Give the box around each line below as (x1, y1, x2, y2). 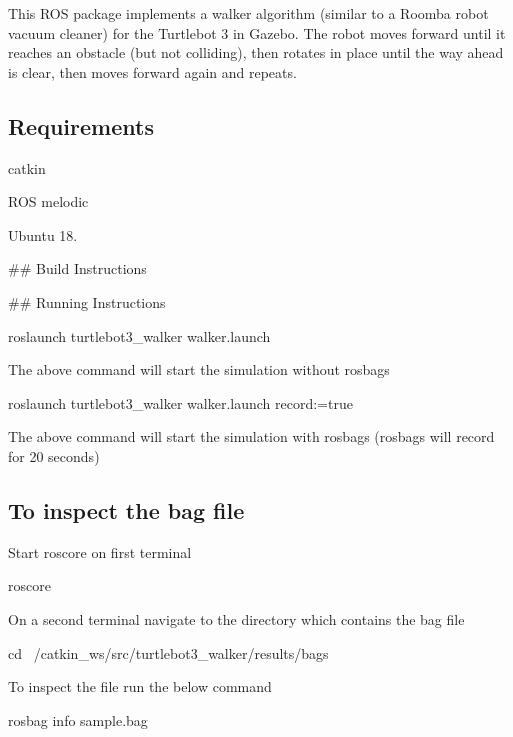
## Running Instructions (8, 291, 166, 312)
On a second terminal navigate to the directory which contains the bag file (8, 608, 465, 629)
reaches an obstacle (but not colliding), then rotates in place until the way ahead (8, 42, 504, 63)
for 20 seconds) (8, 445, 100, 466)
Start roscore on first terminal (8, 541, 192, 562)
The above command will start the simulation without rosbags (8, 359, 390, 380)
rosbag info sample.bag (8, 709, 148, 730)
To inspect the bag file (8, 494, 245, 525)
